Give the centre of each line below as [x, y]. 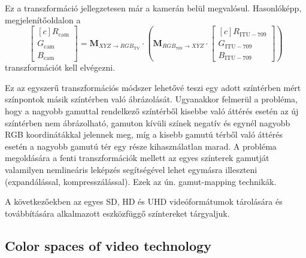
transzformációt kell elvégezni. [60, 67]
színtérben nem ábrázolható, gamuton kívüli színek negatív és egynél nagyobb [148, 122]
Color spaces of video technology [108, 245]
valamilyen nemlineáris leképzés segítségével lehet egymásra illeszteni [131, 169]
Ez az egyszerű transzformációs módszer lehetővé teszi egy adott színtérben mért [153, 87]
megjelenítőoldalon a [43, 19]
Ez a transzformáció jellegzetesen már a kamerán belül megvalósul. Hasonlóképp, [153, 8]
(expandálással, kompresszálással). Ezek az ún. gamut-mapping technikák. [141, 181]
